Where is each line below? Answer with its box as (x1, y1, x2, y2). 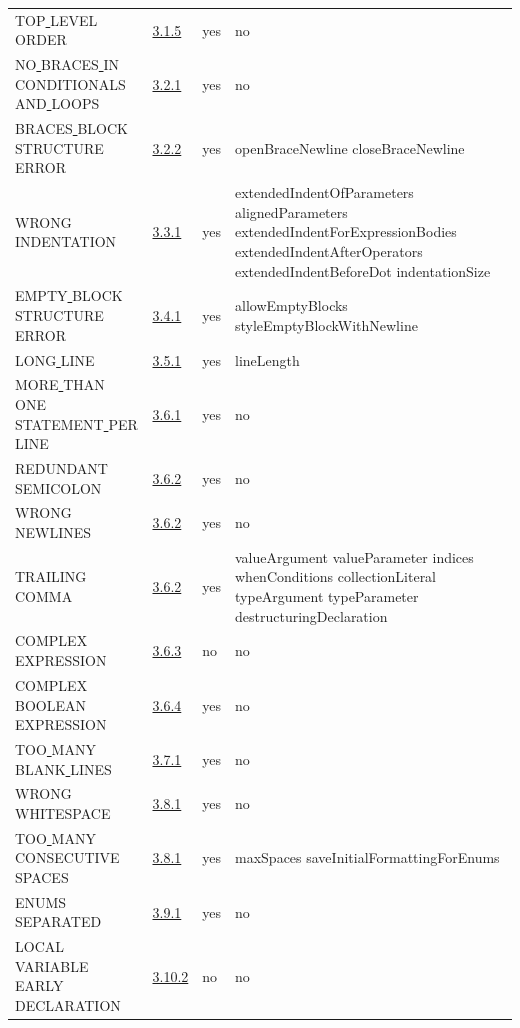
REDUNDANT (15, 457, 108, 478)
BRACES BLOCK (15, 118, 128, 139)
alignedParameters (235, 201, 348, 222)
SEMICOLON (15, 477, 102, 498)
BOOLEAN (15, 694, 86, 715)
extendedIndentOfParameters (235, 182, 414, 203)
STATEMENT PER (15, 413, 138, 434)
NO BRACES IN (15, 54, 120, 75)
